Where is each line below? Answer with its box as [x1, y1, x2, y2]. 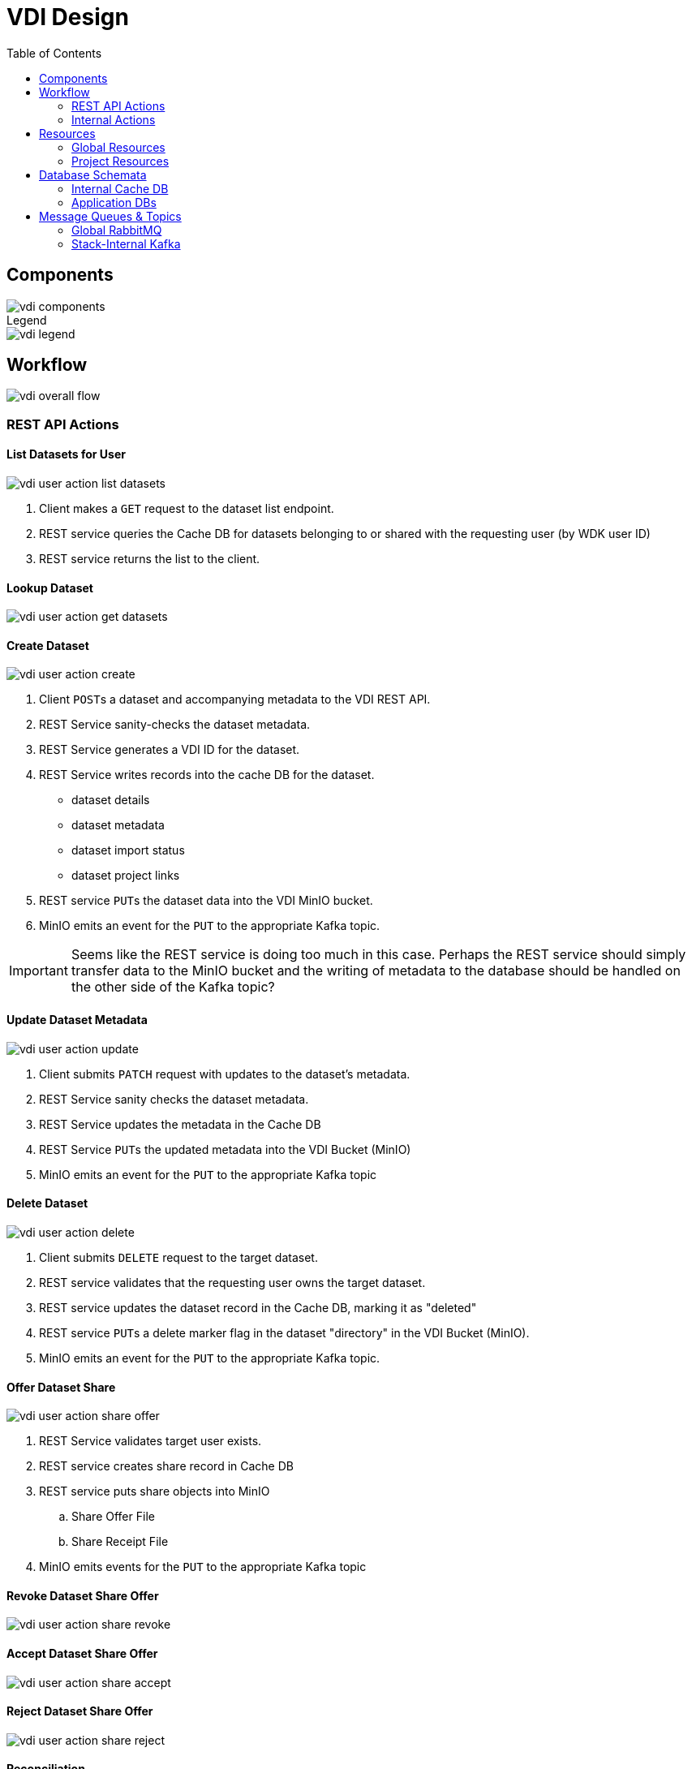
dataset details [71, 793, 150, 807]
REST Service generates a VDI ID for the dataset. [39, 742, 300, 757]
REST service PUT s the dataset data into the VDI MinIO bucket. [39, 893, 373, 908]
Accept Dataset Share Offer [6, 1646, 158, 1660]
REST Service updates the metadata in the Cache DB [39, 1117, 321, 1131]
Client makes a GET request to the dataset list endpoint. [39, 501, 334, 516]
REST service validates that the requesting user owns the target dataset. [39, 1275, 426, 1289]
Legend [6, 312, 47, 327]
